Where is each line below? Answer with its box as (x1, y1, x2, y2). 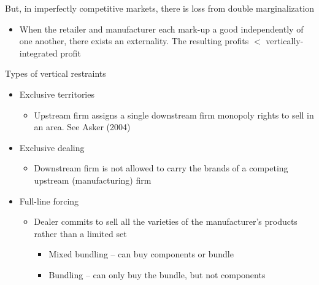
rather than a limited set (34, 227, 127, 240)
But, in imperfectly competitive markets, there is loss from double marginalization (5, 2, 314, 14)
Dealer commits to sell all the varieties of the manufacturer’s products (34, 215, 298, 228)
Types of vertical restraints (5, 67, 106, 80)
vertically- (266, 34, 304, 47)
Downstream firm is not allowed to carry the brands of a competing (34, 162, 288, 174)
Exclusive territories (19, 87, 94, 100)
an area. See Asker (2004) (34, 120, 131, 133)
